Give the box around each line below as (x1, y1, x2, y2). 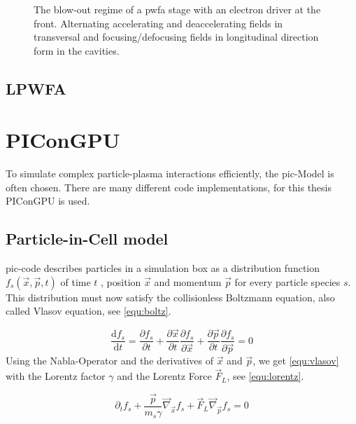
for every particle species (234, 274, 341, 289)
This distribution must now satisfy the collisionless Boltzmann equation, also (6, 289, 335, 304)
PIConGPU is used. (6, 193, 90, 208)
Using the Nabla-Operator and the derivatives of (6, 353, 214, 368)
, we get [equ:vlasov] (252, 353, 339, 368)
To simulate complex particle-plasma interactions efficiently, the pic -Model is (6, 166, 334, 181)
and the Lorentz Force (117, 369, 212, 383)
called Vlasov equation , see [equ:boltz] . (6, 303, 171, 318)
